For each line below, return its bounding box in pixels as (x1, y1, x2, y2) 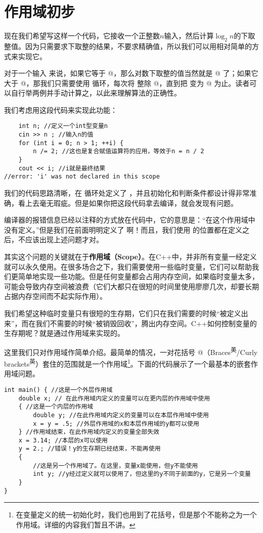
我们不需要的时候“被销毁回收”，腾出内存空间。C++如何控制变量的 (35, 318, 257, 328)
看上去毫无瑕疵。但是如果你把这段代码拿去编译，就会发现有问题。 (18, 197, 238, 208)
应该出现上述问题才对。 (25, 234, 103, 245)
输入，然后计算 (164, 30, 214, 41)
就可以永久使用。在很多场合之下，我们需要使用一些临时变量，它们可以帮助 (4, 261, 252, 272)
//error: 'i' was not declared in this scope (4, 173, 160, 181)
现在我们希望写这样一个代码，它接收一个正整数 (4, 30, 160, 41)
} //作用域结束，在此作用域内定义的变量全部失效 (18, 428, 159, 436)
